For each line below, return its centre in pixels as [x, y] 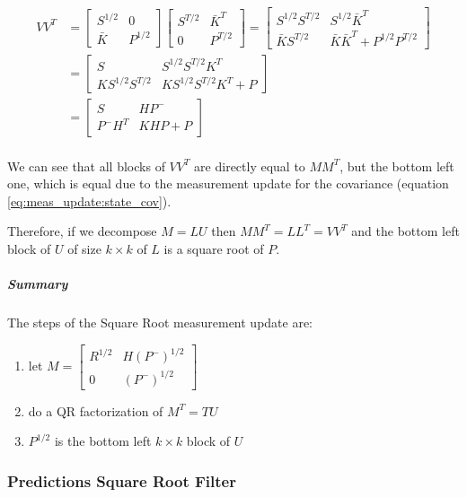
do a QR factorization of [96, 410]
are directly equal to [250, 166]
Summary [38, 284]
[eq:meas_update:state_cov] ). [89, 201]
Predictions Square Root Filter [122, 480]
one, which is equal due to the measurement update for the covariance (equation [228, 183]
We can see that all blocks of [86, 166]
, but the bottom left [397, 166]
